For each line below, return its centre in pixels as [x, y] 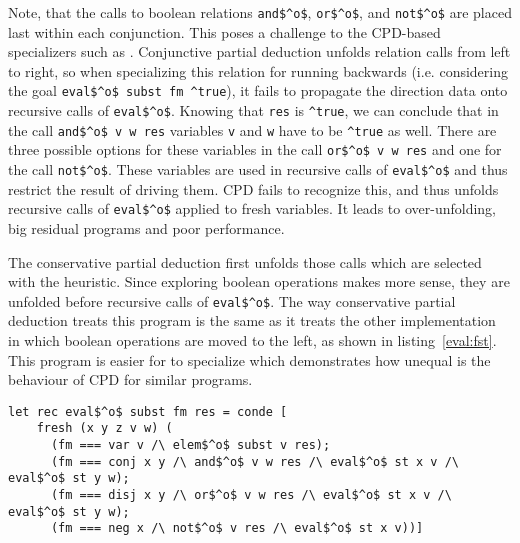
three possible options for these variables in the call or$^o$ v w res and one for [255, 149]
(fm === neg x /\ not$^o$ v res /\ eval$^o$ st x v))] [237, 528]
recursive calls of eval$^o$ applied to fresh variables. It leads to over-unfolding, [252, 208]
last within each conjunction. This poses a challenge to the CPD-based [224, 31]
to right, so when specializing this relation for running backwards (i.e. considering [258, 70]
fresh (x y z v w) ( [104, 428]
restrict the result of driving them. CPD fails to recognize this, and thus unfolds [253, 188]
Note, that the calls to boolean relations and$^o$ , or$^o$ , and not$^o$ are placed [260, 12]
